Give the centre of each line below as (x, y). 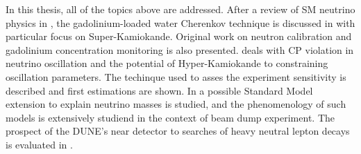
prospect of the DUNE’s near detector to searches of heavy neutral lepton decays (178, 131)
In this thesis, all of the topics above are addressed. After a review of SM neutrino (180, 9)
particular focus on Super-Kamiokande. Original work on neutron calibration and (179, 36)
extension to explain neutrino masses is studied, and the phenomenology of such (176, 104)
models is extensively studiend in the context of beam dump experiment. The (170, 117)
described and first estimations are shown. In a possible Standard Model (159, 90)
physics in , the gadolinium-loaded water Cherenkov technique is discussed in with (180, 22)
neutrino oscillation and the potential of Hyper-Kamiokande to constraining (167, 63)
